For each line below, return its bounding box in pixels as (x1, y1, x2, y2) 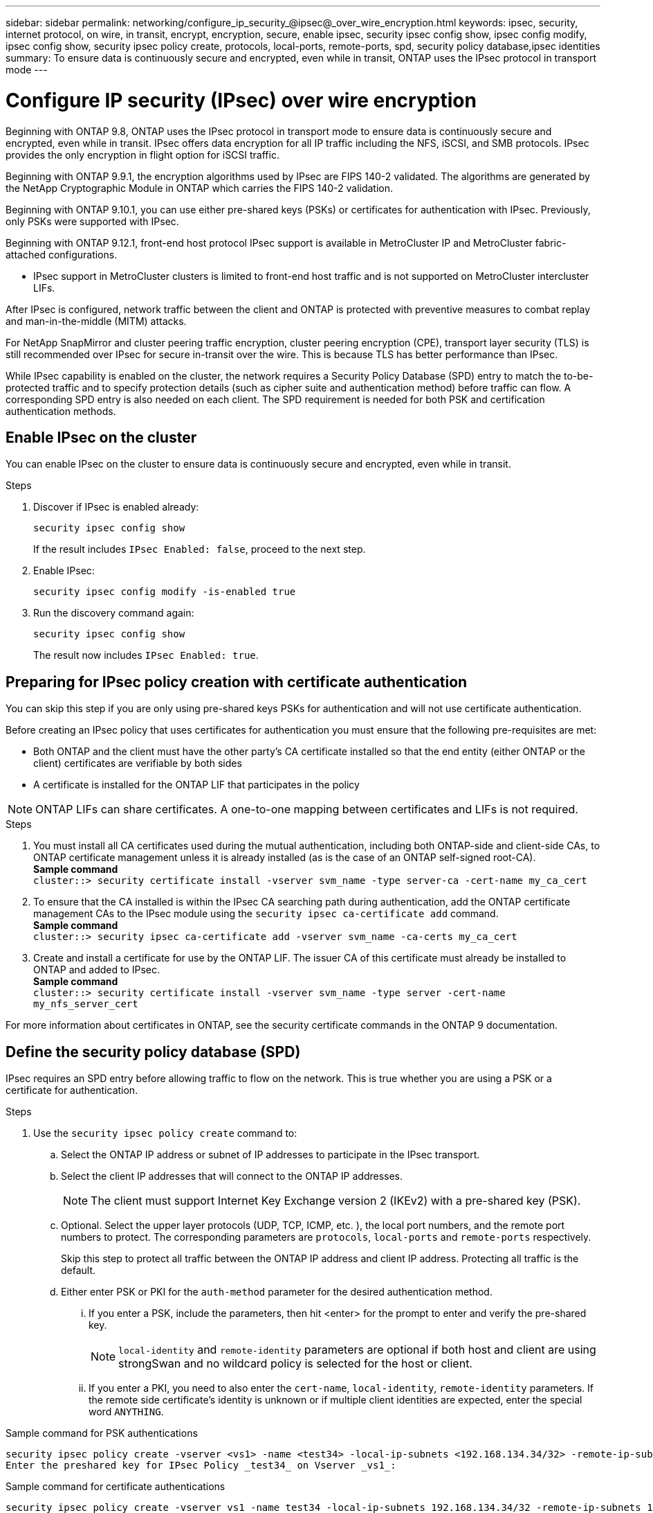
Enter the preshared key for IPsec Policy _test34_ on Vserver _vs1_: (6, 1460, 396, 1471)
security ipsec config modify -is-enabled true (33, 586, 296, 598)
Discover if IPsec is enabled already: (33, 501, 199, 513)
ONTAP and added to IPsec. (33, 964, 160, 976)
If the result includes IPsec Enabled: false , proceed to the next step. (33, 543, 366, 556)
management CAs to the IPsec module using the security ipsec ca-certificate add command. (33, 908, 499, 920)
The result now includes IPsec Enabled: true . (33, 649, 259, 662)
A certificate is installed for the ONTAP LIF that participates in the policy (33, 779, 360, 791)
